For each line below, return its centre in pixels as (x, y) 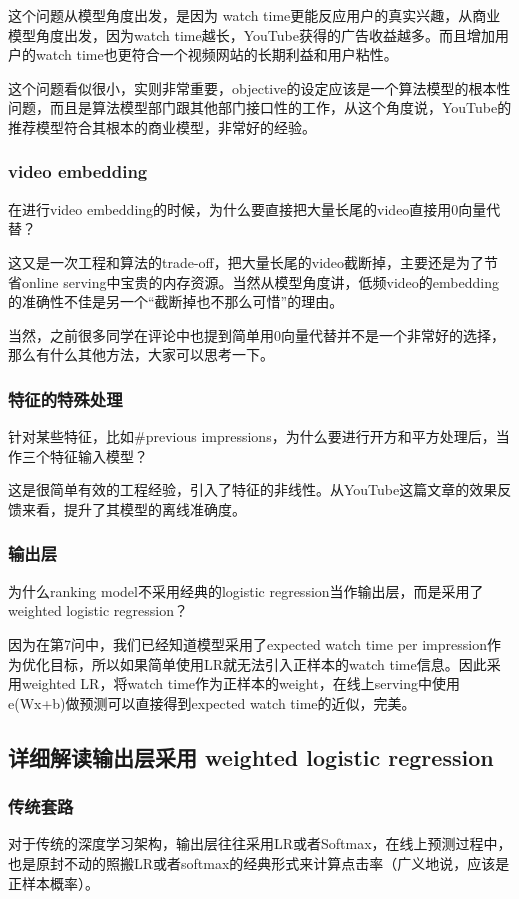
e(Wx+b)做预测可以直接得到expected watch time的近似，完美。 (212, 702)
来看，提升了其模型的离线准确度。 (133, 508)
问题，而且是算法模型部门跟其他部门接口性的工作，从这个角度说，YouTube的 (260, 107)
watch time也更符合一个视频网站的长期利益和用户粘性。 (216, 54)
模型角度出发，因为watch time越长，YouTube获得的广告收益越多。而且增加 (251, 34)
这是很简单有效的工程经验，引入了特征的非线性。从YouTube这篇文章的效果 (253, 489)
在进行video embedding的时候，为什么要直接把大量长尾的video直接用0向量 (247, 208)
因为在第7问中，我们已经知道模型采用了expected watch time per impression (247, 643)
